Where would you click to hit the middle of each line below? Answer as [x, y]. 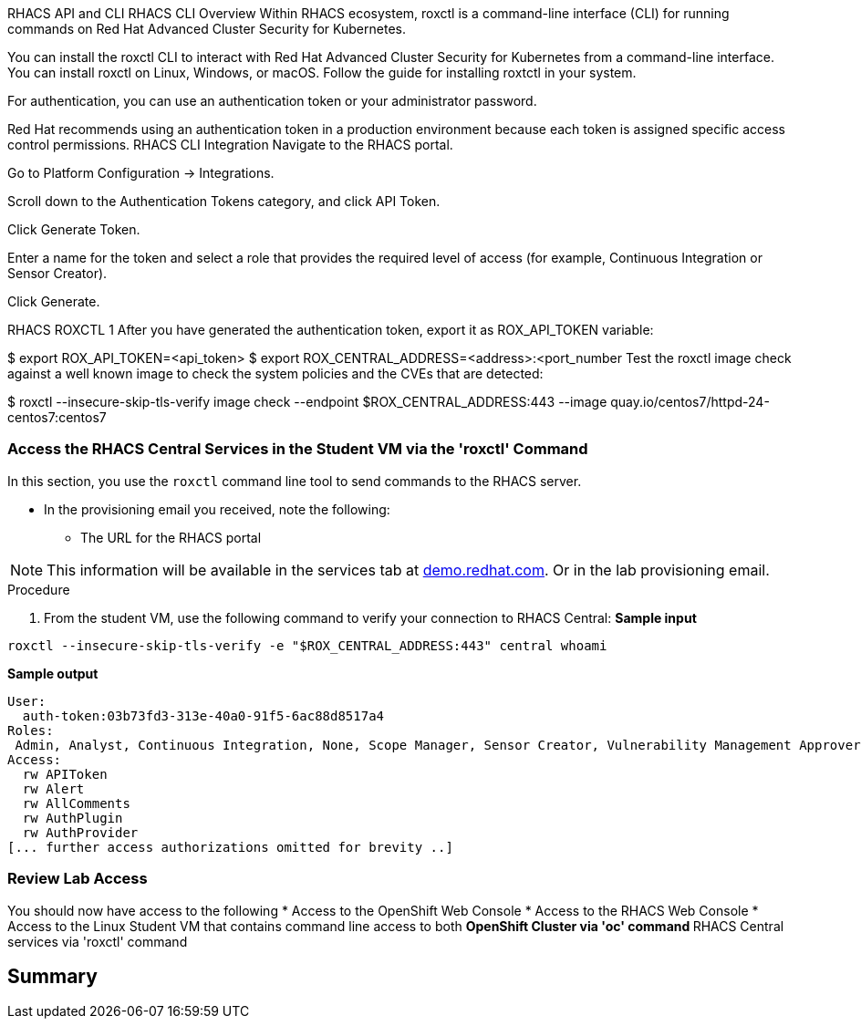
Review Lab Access [78, 879]
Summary [52, 976]
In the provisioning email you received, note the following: [217, 509]
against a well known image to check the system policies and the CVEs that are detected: [275, 373]
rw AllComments [76, 803]
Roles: [31, 730]
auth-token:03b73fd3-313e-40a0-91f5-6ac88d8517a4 [203, 715]
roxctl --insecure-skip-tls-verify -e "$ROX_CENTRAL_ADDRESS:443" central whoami [307, 645]
